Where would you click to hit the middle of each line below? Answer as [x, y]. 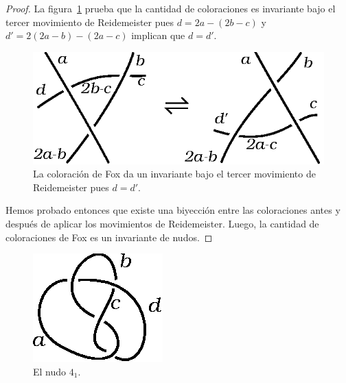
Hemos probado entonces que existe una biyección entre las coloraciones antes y [173, 210]
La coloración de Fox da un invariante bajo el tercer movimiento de [174, 174]
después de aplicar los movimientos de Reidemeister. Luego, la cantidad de [162, 223]
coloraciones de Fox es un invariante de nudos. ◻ [109, 237]
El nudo [50, 371]
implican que [158, 35]
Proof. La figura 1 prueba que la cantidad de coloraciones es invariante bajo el [171, 8]
